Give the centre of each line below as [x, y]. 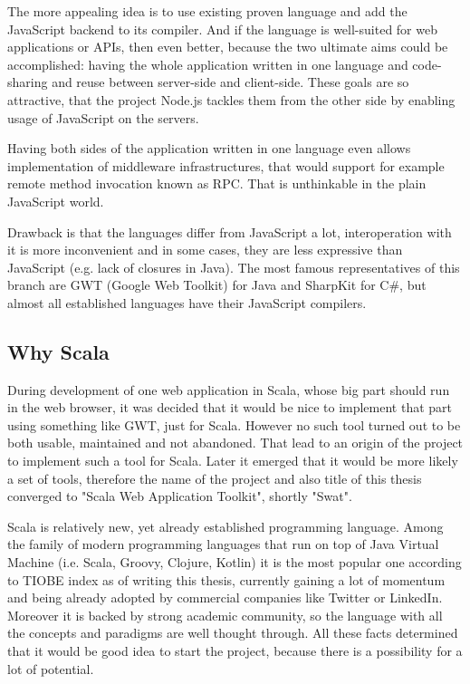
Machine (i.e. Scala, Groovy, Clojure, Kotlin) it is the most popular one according [235, 562]
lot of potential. [51, 668]
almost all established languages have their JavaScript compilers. [187, 302]
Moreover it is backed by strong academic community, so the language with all [225, 615]
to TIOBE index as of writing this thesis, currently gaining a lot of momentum [226, 579]
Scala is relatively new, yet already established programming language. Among [225, 526]
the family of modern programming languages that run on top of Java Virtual [223, 544]
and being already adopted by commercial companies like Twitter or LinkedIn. [225, 597]
